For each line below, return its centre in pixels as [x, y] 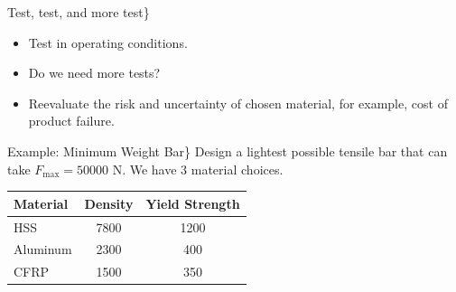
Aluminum [43, 249]
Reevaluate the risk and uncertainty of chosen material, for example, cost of [238, 103]
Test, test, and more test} [79, 12]
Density [109, 203]
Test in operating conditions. [108, 42]
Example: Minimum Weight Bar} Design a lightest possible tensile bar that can [228, 151]
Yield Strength [193, 203]
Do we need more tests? [94, 73]
